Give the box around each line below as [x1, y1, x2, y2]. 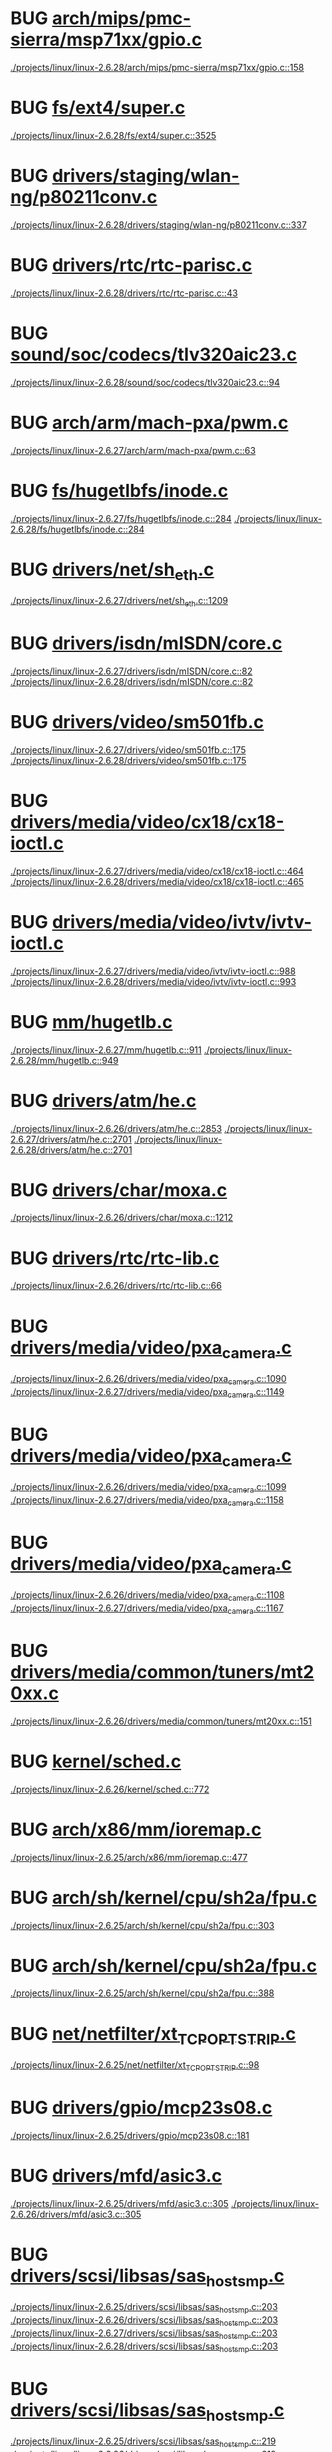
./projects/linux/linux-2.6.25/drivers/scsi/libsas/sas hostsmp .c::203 [10, 2301, 278, 2315]
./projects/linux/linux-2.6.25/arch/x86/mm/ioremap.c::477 [10, 1851, 248, 1863]
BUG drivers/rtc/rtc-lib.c [10, 1247, 220, 1269]
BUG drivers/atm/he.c [10, 1089, 197, 1112]
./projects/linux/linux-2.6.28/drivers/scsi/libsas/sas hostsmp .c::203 [10, 2340, 278, 2354]
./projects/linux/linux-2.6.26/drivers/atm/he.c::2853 [10, 1122, 223, 1134]
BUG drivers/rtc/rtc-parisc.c [10, 254, 253, 276]
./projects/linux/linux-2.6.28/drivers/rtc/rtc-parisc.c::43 [10, 287, 238, 299]
